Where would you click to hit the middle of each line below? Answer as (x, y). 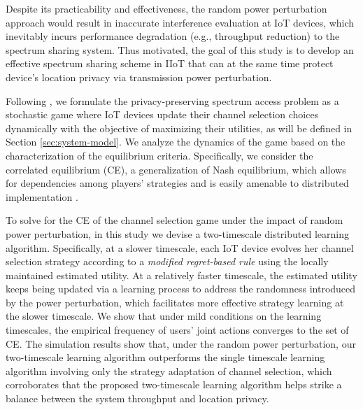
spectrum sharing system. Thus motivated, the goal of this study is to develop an (180, 49)
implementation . (42, 196)
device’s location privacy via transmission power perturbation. (139, 77)
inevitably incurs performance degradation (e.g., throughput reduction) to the (173, 36)
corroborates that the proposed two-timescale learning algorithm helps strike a (174, 384)
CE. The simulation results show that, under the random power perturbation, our (181, 343)
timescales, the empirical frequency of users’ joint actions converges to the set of (177, 330)
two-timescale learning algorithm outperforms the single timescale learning (165, 357)
